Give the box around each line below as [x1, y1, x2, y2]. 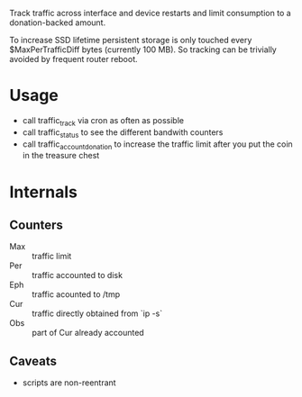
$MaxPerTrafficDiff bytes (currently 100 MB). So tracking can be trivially [9, 44, 277, 55]
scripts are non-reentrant [22, 377, 116, 388]
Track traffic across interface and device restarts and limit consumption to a [9, 8, 291, 18]
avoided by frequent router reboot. [9, 54, 138, 64]
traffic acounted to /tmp [32, 289, 121, 300]
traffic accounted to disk [32, 270, 124, 281]
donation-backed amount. [9, 17, 106, 28]
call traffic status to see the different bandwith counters [22, 126, 224, 140]
